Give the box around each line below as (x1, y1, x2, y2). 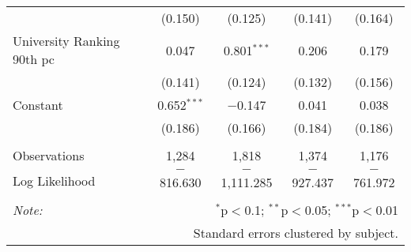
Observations (13, 146, 85, 164)
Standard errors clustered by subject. (193, 224, 398, 242)
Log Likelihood (13, 171, 96, 190)
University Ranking (13, 32, 120, 50)
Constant (13, 96, 63, 114)
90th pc (13, 50, 55, 68)
